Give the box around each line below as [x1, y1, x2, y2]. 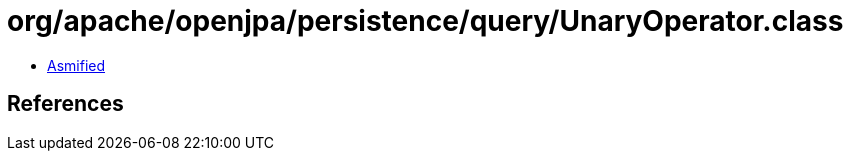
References [7, 91, 124, 117]
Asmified [47, 56, 106, 74]
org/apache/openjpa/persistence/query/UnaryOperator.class [7, 4, 844, 38]
